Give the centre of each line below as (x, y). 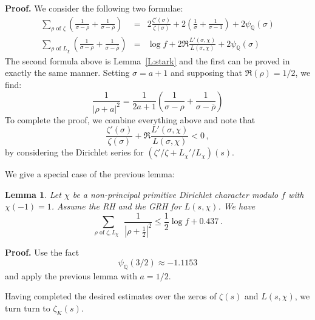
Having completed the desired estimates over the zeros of (111, 296)
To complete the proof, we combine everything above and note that (130, 119)
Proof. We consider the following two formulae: (94, 8)
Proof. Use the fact (42, 252)
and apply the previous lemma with (71, 275)
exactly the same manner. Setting (67, 73)
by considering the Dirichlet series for (74, 152)
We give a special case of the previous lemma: (90, 174)
